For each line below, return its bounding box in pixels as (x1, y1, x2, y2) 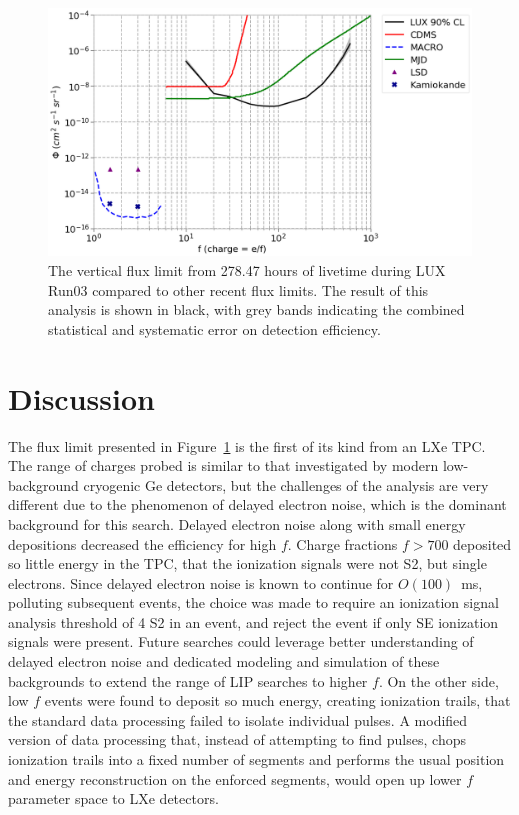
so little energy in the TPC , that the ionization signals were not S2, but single (8, 553, 487, 574)
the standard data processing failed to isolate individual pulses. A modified (8, 709, 468, 730)
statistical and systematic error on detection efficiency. (48, 318, 381, 339)
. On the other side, (378, 670, 499, 691)
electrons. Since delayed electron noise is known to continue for (8, 572, 394, 593)
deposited (453, 533, 512, 554)
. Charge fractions (287, 533, 398, 554)
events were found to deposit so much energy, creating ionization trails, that (44, 690, 511, 711)
